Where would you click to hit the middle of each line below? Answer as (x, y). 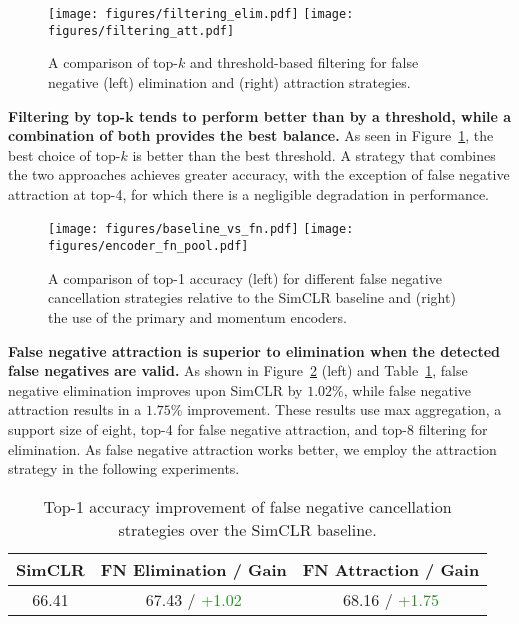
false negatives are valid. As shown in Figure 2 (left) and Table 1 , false (238, 370)
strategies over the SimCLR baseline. (247, 529)
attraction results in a (75, 409)
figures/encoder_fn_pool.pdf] (148, 246)
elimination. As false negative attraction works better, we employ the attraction (252, 448)
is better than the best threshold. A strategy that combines (314, 154)
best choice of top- (64, 154)
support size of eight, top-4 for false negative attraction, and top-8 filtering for (248, 428)
